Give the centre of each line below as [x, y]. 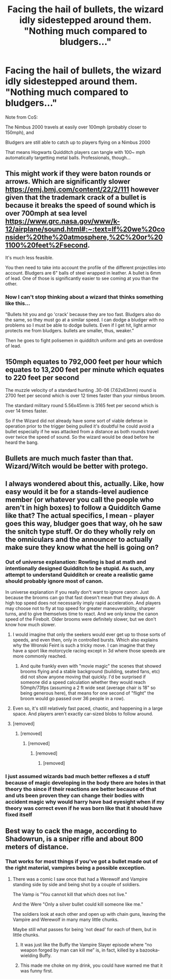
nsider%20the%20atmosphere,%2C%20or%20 [84, 237]
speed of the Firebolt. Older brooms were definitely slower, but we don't [81, 619]
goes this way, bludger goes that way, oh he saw [84, 523]
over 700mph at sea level [46, 213]
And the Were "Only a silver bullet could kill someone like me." [78, 904]
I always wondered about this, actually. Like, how [85, 483]
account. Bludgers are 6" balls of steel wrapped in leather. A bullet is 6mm [83, 273]
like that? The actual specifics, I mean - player [80, 515]
